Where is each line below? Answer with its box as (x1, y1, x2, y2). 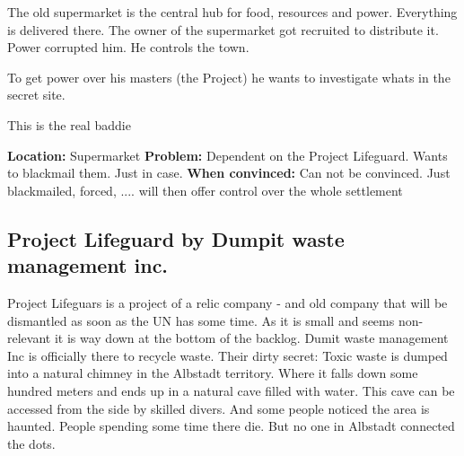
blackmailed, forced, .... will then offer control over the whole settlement (7, 180, 403, 199)
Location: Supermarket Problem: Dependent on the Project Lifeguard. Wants (7, 145, 448, 164)
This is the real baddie (7, 115, 131, 134)
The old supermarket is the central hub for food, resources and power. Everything (7, 3, 458, 21)
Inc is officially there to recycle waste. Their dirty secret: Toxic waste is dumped (7, 346, 448, 364)
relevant (7, 329, 51, 347)
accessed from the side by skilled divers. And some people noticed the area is (7, 399, 430, 417)
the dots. (7, 434, 56, 452)
